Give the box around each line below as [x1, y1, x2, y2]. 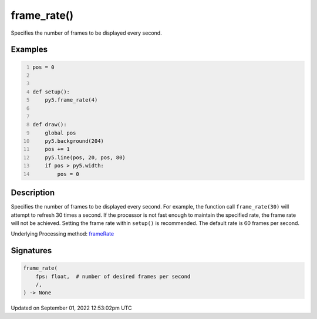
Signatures [11, 246, 52, 256]
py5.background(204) [45, 138, 104, 145]
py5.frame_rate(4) [45, 97, 98, 103]
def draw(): [32, 121, 67, 128]
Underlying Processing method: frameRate [11, 230, 114, 237]
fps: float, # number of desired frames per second [35, 273, 191, 280]
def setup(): [32, 88, 70, 95]
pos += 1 [45, 146, 70, 153]
